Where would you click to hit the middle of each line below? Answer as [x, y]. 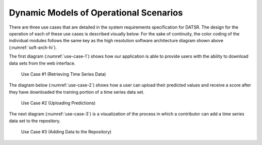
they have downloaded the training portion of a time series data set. [77, 92]
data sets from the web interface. [42, 63]
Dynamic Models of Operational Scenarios [96, 13]
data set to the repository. [35, 121]
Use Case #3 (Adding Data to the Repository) [66, 132]
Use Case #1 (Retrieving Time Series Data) [64, 74]
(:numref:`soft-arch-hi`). [33, 47]
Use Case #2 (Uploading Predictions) [58, 103]
